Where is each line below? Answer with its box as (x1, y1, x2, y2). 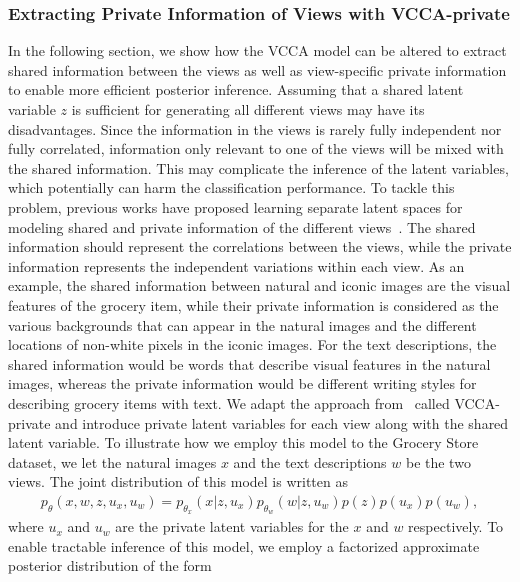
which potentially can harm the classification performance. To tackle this (8, 177, 455, 198)
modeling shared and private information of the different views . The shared (8, 216, 476, 237)
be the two (405, 451, 471, 472)
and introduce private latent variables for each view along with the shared (55, 412, 509, 433)
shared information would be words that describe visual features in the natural (8, 353, 491, 374)
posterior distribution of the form (8, 555, 212, 576)
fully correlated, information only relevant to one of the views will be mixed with (8, 138, 504, 159)
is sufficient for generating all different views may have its (71, 99, 425, 119)
